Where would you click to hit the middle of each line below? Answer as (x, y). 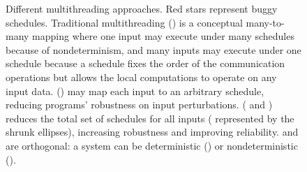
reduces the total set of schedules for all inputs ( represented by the (150, 118)
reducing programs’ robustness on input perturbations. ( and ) (139, 105)
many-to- (265, 22)
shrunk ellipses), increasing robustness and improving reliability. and (152, 132)
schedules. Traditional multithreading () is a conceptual (124, 22)
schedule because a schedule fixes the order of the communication (145, 63)
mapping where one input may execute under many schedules (163, 36)
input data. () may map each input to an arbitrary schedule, (135, 91)
